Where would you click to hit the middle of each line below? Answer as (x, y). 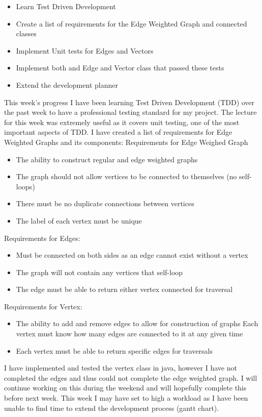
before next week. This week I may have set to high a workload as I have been (126, 398)
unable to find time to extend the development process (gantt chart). (112, 408)
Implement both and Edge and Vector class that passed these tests (120, 68)
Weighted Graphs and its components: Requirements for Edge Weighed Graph (126, 142)
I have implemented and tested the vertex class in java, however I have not (121, 368)
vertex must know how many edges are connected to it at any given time (129, 334)
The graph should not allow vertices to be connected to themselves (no (126, 176)
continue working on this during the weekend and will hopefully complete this (125, 388)
